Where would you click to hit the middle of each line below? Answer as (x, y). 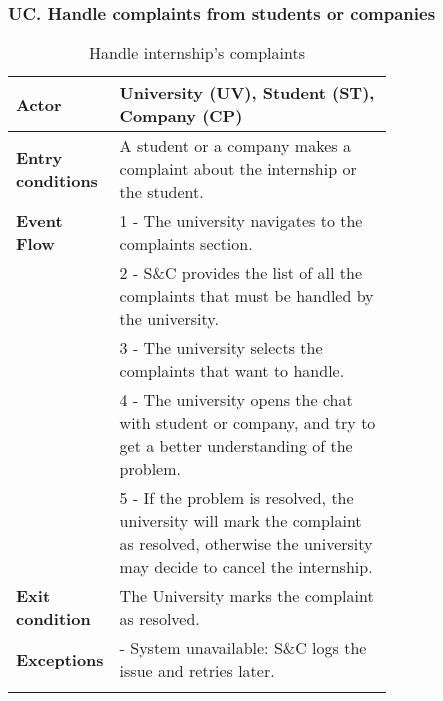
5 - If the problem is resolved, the (236, 498)
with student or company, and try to (247, 423)
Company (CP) (181, 116)
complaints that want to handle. (232, 371)
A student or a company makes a (235, 146)
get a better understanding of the (236, 446)
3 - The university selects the (221, 348)
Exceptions (60, 659)
